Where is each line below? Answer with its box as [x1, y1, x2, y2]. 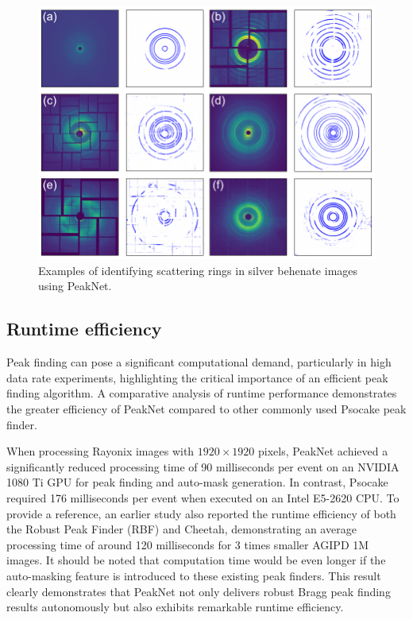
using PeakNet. [38, 277, 112, 294]
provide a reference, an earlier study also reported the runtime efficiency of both [6, 505, 396, 521]
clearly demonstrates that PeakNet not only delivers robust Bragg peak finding [6, 583, 391, 599]
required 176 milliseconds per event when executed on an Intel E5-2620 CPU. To [6, 489, 399, 506]
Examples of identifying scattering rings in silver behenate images [38, 262, 358, 278]
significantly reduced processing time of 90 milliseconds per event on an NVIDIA [6, 458, 399, 475]
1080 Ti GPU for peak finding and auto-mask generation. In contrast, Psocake [6, 474, 388, 490]
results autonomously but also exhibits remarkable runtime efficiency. [6, 599, 344, 615]
